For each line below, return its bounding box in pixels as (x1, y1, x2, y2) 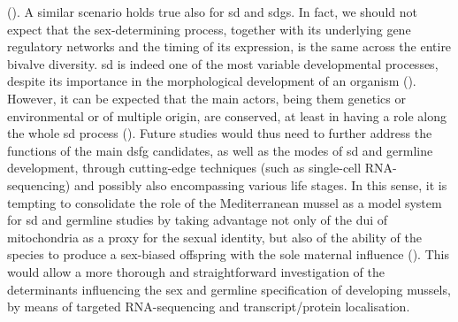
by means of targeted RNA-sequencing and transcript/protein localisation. (7, 297, 410, 316)
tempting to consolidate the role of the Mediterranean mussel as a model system (7, 193, 442, 211)
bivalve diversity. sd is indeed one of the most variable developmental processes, (7, 54, 439, 73)
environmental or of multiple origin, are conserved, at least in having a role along (7, 106, 447, 125)
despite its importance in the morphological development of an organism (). (7, 72, 416, 90)
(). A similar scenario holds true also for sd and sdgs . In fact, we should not (7, 3, 417, 20)
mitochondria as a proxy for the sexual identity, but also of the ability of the (7, 227, 422, 246)
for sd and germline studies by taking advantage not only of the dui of (7, 211, 388, 229)
